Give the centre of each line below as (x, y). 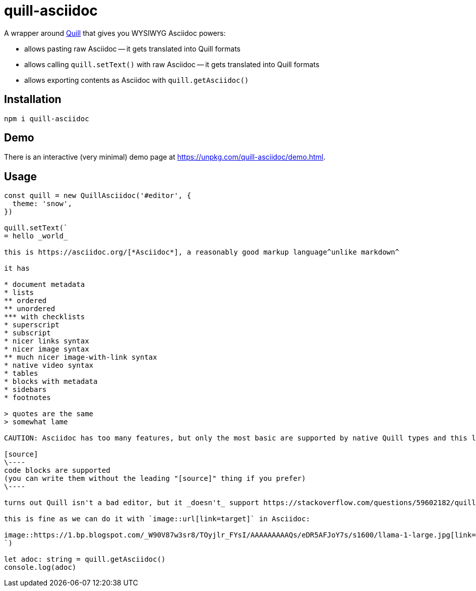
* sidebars (25, 390)
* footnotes (27, 398)
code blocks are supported (57, 471)
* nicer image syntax (47, 349)
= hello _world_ (36, 236)
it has (17, 268)
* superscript (32, 325)
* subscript (27, 333)
